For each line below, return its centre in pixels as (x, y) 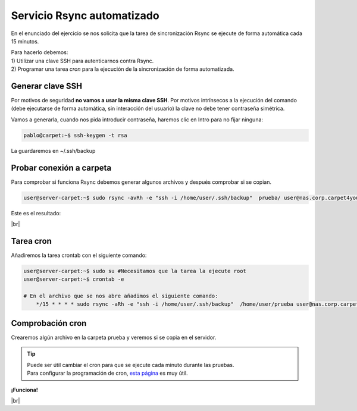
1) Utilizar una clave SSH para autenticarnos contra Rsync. (82, 61)
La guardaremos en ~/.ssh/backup (53, 150)
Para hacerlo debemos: (40, 52)
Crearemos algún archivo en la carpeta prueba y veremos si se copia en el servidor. (114, 337)
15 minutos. (25, 41)
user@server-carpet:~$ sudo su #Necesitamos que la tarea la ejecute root (135, 271)
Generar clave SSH (47, 86)
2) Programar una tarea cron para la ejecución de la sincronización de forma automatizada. (123, 69)
